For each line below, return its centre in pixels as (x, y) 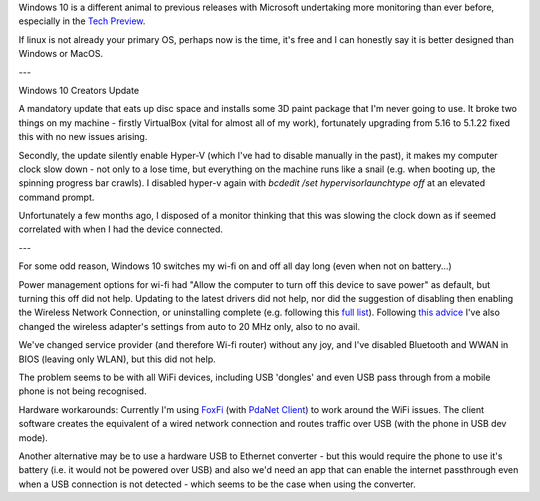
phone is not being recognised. (82, 391)
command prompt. (56, 197)
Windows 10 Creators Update (79, 90)
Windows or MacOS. (61, 54)
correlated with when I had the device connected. (121, 229)
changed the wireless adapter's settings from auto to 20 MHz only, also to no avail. (189, 326)
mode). (33, 437)
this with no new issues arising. (83, 137)
